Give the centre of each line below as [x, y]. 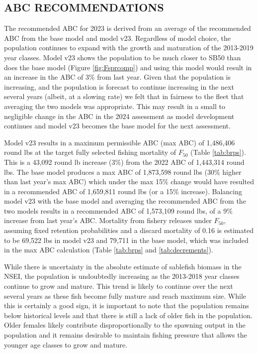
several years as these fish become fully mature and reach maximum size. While [125, 295]
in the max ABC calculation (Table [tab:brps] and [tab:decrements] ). [109, 250]
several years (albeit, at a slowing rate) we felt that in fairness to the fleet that [124, 96]
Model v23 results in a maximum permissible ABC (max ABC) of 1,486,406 [120, 142]
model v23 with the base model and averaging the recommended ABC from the [125, 201]
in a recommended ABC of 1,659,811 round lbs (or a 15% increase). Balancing [123, 191]
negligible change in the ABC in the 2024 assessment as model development [119, 116]
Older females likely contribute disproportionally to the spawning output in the [125, 325]
